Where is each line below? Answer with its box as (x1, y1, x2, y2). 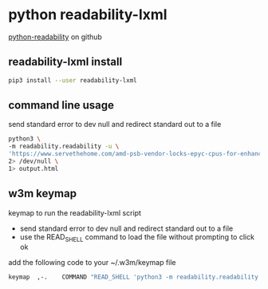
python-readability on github (8, 32, 102, 42)
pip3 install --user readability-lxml (8, 76, 137, 85)
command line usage (8, 98, 114, 113)
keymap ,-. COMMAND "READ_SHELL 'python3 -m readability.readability (8, 273, 259, 281)
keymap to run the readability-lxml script (8, 208, 142, 217)
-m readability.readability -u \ (8, 142, 120, 151)
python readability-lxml (8, 6, 167, 24)
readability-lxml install (8, 55, 123, 69)
